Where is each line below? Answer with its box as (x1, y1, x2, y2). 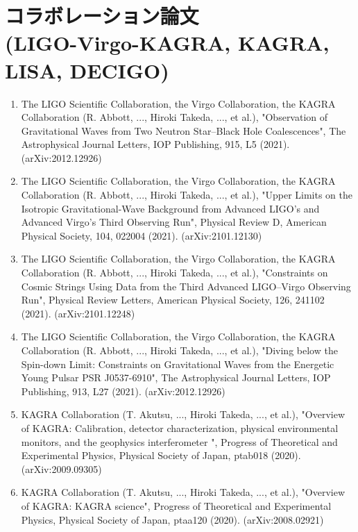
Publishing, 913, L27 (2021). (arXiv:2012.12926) (21, 383, 225, 398)
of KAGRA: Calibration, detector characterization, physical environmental (21, 420, 339, 435)
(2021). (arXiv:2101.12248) (21, 306, 135, 320)
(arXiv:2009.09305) (21, 461, 102, 476)
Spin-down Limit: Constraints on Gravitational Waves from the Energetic (21, 356, 334, 371)
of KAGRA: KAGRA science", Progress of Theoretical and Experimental (21, 498, 332, 513)
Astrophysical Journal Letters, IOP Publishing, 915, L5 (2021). (21, 137, 290, 151)
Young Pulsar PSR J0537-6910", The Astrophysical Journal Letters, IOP (21, 370, 331, 385)
